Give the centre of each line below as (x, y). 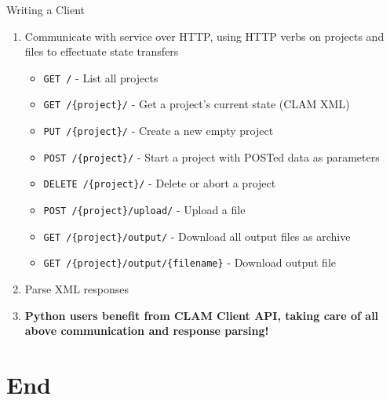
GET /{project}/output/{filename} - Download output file (190, 262)
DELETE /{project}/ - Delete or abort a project (160, 183)
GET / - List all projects (101, 77)
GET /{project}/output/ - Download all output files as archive (197, 236)
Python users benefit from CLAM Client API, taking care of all (202, 315)
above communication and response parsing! (147, 331)
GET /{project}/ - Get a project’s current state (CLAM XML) (197, 104)
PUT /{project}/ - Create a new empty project (159, 131)
